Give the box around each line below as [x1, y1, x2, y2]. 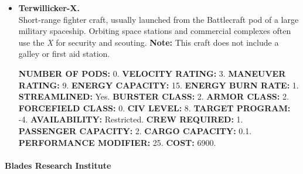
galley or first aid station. [18, 47, 110, 60]
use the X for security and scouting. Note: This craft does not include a [18, 36, 279, 48]
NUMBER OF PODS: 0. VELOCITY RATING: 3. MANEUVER [18, 67, 286, 79]
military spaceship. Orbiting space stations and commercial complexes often [18, 25, 291, 37]
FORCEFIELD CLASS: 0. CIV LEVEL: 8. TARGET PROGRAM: [18, 101, 291, 114]
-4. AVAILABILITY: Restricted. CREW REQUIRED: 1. [18, 113, 243, 125]
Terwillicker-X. [18, 2, 80, 13]
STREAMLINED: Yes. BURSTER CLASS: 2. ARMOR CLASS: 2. [18, 90, 289, 103]
